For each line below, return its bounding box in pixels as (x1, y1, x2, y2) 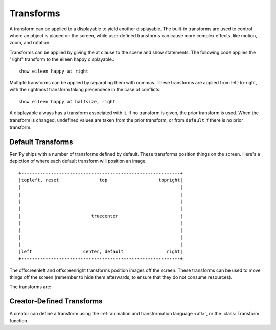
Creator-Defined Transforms (9, 297, 103, 306)
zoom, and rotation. (9, 40, 51, 46)
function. (9, 317, 29, 324)
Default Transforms (9, 137, 74, 146)
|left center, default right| (18, 248, 183, 254)
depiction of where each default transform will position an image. (9, 158, 147, 164)
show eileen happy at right (18, 68, 89, 74)
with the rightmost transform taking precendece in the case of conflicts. (9, 87, 161, 93)
